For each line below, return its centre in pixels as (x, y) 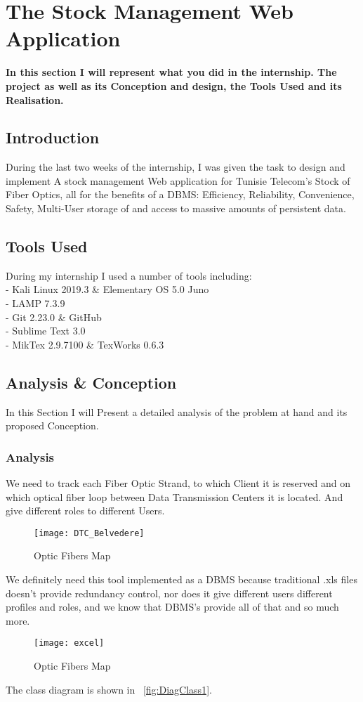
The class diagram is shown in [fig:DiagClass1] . (109, 689)
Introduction (53, 137)
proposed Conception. (52, 425)
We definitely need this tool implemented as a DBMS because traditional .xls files (181, 579)
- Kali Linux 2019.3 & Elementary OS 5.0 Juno (107, 289)
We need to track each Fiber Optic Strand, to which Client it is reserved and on (178, 483)
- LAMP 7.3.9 (35, 303)
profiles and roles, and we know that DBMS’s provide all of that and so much (172, 607)
